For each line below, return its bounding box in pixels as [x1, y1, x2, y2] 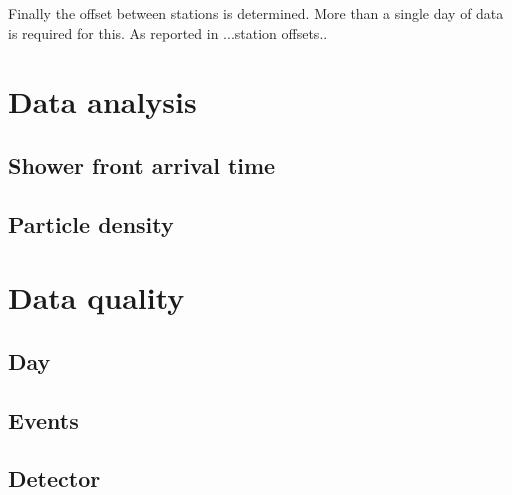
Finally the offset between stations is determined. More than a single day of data [8, 3, 504, 23]
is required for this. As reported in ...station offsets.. [8, 22, 328, 43]
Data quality [8, 277, 185, 318]
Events [8, 404, 79, 435]
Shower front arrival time [8, 149, 276, 180]
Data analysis [8, 81, 197, 122]
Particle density [8, 208, 174, 239]
